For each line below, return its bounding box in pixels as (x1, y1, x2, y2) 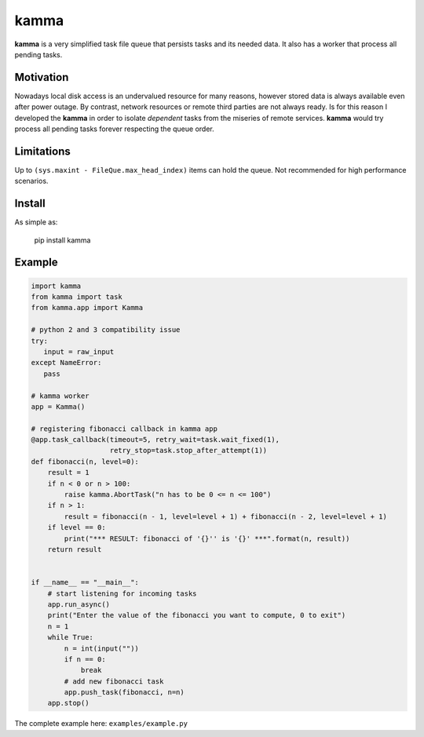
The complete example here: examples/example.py (14, 719, 188, 728)
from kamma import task (31, 293, 123, 301)
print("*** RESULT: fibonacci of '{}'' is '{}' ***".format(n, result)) (64, 534, 350, 543)
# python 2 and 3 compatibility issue (31, 326, 181, 334)
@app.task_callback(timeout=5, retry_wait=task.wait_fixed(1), (31, 436, 280, 444)
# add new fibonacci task (64, 677, 164, 686)
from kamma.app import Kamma (31, 303, 144, 312)
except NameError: (31, 358, 102, 367)
